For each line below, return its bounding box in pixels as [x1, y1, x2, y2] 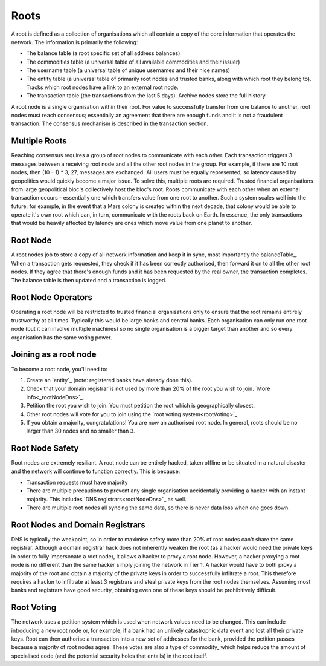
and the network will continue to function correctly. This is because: [11, 468, 181, 475]
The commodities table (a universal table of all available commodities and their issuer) [26, 58, 240, 65]
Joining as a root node [11, 350, 97, 360]
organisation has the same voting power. [11, 333, 112, 341]
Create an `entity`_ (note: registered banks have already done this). [26, 376, 193, 384]
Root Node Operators [11, 292, 93, 302]
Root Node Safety [11, 443, 79, 454]
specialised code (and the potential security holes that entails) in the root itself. [11, 652, 208, 659]
